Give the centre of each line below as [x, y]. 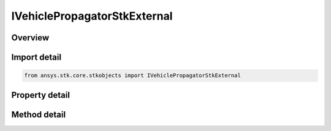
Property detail [41, 95]
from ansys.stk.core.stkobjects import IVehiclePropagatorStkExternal [133, 76]
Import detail [36, 57]
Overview [30, 38]
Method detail [39, 114]
